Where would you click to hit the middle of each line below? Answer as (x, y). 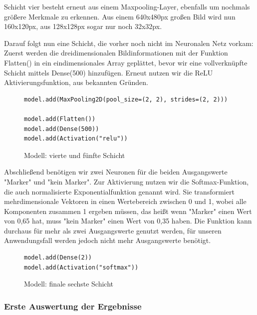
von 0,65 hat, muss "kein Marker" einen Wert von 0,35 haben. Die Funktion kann (128, 221)
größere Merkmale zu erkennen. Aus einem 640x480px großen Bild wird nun (120, 16)
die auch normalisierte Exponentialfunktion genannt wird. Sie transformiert (119, 191)
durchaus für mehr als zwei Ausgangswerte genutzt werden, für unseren (113, 230)
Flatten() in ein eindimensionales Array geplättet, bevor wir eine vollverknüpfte (126, 62)
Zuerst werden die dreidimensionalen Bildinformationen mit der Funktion (116, 53)
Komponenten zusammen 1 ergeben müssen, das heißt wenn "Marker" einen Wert (128, 211)
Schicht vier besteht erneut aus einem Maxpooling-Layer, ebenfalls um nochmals (127, 6)
